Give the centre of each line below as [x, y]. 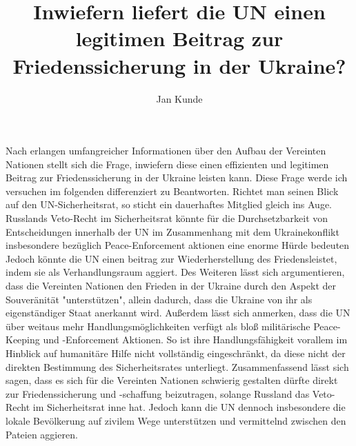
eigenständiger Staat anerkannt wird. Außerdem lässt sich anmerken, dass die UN [178, 313]
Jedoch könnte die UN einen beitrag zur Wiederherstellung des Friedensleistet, [171, 258]
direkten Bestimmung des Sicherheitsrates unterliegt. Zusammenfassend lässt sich [177, 366]
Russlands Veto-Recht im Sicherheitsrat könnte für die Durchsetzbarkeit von [167, 218]
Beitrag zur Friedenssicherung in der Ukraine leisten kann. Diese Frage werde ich [177, 178]
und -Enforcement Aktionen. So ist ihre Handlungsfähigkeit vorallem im [195, 339]
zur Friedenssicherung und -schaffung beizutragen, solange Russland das [158, 393]
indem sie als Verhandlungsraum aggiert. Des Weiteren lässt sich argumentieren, [175, 272]
